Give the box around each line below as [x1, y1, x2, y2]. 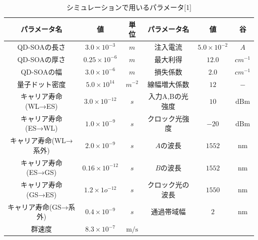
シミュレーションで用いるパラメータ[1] [66, 2, 192, 12]
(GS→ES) [26, 189, 57, 199]
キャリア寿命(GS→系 [7, 201, 75, 212]
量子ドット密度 [17, 79, 66, 89]
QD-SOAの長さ [17, 42, 65, 52]
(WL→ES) [25, 101, 58, 111]
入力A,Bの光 [148, 91, 189, 101]
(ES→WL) [25, 123, 58, 133]
